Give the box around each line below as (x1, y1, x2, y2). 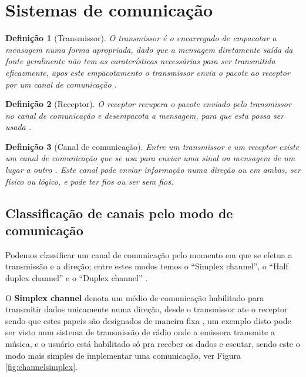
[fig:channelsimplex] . (5, 361, 78, 373)
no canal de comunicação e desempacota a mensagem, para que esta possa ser (5, 109, 284, 121)
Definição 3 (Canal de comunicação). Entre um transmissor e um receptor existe (5, 140, 300, 152)
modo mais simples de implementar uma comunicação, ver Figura (5, 349, 241, 361)
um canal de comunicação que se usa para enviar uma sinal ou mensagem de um (5, 152, 295, 164)
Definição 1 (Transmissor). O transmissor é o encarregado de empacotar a (5, 32, 277, 44)
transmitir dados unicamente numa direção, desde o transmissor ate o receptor (5, 303, 288, 315)
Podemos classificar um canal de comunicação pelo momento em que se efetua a (5, 248, 292, 261)
